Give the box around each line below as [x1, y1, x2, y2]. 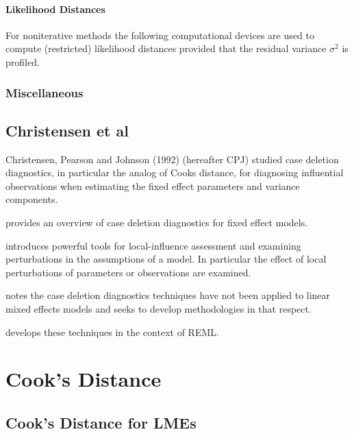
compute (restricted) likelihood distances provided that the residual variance [5, 41, 327, 56]
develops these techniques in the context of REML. [5, 324, 219, 339]
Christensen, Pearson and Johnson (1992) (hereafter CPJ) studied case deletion [5, 152, 339, 166]
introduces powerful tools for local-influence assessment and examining [5, 238, 301, 252]
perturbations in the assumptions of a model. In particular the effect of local [5, 252, 327, 266]
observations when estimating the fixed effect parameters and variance [5, 178, 300, 193]
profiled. [5, 54, 40, 69]
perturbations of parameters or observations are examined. [5, 265, 251, 279]
